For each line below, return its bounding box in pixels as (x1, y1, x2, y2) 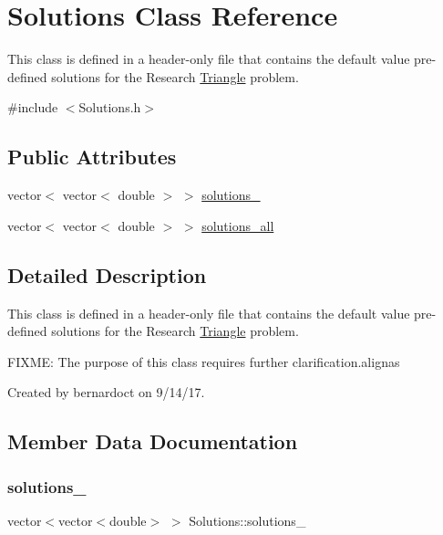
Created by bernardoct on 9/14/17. (7, 383, 205, 402)
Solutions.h (78, 98, 141, 117)
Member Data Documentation (7, 427, 298, 456)
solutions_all (201, 215, 274, 235)
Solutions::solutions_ (189, 510, 306, 530)
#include (7, 98, 58, 117)
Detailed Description (7, 260, 207, 288)
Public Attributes (7, 142, 177, 171)
